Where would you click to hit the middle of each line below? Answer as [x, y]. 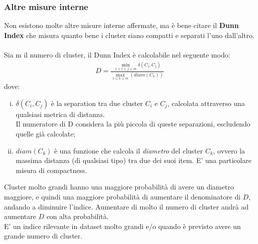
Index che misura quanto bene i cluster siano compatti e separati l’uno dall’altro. [129, 35]
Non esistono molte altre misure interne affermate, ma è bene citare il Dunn [122, 25]
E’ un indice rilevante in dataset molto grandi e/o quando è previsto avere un [123, 226]
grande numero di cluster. [43, 236]
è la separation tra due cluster [97, 103]
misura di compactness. [51, 170]
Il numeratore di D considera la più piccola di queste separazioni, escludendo [133, 124]
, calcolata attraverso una [206, 103]
